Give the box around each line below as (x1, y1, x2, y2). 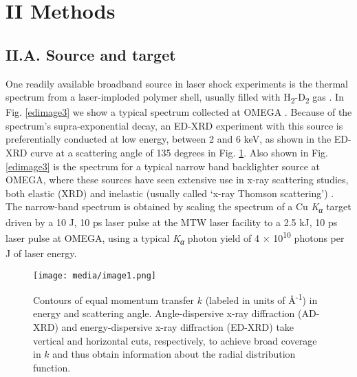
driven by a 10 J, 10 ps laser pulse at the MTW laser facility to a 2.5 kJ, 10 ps (6, 214, 338, 229)
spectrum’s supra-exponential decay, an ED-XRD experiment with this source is (6, 118, 343, 132)
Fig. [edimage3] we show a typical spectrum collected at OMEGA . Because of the (6, 105, 352, 119)
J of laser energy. (6, 245, 77, 260)
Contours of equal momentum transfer (33, 292, 194, 307)
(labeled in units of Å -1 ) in (205, 291, 318, 307)
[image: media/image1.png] (33, 270, 156, 281)
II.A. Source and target (6, 43, 176, 65)
